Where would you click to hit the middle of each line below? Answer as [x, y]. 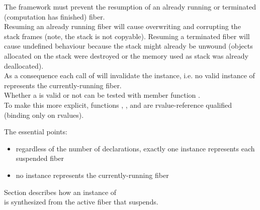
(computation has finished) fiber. [55, 16]
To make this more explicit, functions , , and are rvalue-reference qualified [118, 104]
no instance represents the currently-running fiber [92, 175]
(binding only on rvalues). [44, 115]
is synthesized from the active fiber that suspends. [81, 202]
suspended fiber [40, 158]
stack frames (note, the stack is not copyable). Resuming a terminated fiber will [127, 36]
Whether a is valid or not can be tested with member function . [102, 95]
